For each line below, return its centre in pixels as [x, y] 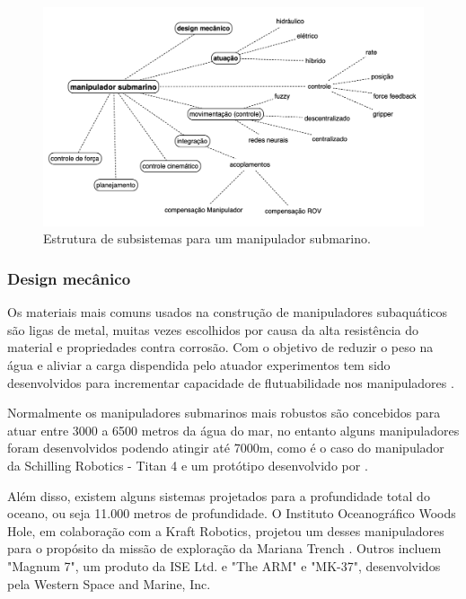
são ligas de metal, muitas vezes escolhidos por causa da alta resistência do [213, 329]
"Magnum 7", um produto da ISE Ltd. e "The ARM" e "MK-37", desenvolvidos [224, 566]
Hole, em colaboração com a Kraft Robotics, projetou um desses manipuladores [226, 530]
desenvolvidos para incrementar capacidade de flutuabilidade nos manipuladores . [231, 382]
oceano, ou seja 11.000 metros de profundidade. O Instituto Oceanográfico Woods [232, 513]
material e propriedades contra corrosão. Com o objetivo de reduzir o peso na [220, 347]
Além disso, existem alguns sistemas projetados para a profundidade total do [219, 495]
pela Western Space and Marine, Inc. [109, 583]
